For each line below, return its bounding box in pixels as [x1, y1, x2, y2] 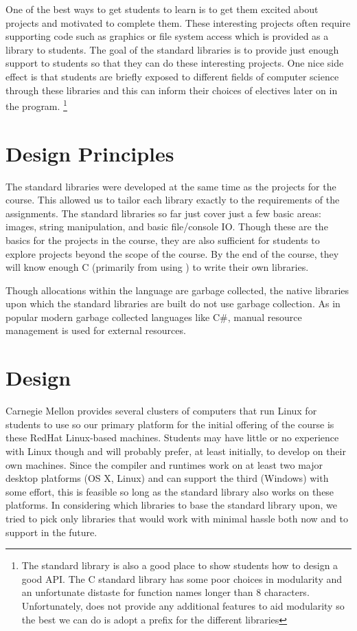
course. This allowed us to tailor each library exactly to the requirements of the [5, 192, 340, 207]
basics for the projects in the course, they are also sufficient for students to [5, 232, 320, 247]
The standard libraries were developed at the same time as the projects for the [5, 179, 336, 193]
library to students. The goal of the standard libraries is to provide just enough [5, 42, 339, 56]
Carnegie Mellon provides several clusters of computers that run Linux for [5, 403, 317, 418]
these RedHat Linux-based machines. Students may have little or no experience [5, 430, 339, 445]
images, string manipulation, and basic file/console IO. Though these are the [5, 219, 328, 234]
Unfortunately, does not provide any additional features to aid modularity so [21, 598, 345, 612]
